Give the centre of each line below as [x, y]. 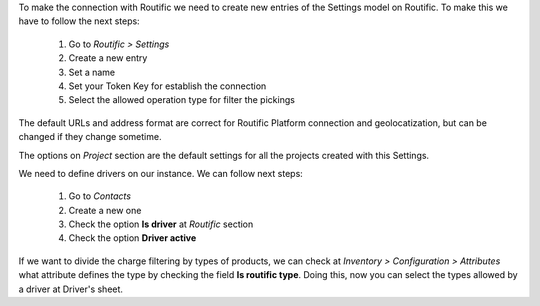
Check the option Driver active [132, 238]
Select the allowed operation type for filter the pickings [181, 100]
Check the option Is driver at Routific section [161, 224]
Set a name [92, 72]
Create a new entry [108, 58]
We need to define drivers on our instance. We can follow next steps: [161, 173]
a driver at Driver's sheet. [71, 289]
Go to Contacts [100, 196]
